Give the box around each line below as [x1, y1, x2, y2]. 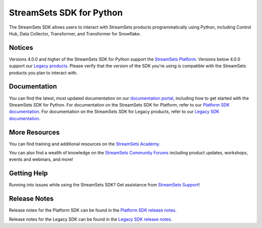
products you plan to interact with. [9, 70, 78, 76]
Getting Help [9, 169, 48, 178]
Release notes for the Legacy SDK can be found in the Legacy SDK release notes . [9, 216, 172, 222]
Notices [9, 44, 33, 52]
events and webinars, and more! [9, 156, 73, 162]
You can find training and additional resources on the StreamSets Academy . [9, 141, 161, 147]
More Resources [9, 128, 60, 137]
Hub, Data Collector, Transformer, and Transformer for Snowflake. [9, 30, 141, 36]
